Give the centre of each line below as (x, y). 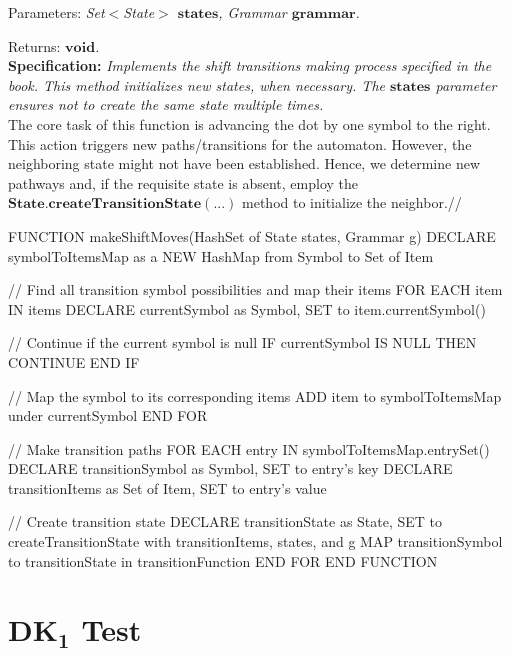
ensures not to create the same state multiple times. (166, 104)
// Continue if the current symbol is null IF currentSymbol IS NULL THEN (242, 342)
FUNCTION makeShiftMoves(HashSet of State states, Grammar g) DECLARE (252, 235)
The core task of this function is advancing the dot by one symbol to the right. (249, 123)
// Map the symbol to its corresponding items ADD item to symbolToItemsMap (255, 395)
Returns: (34, 45)
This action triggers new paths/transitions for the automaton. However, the (240, 143)
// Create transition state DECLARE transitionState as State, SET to (225, 521)
